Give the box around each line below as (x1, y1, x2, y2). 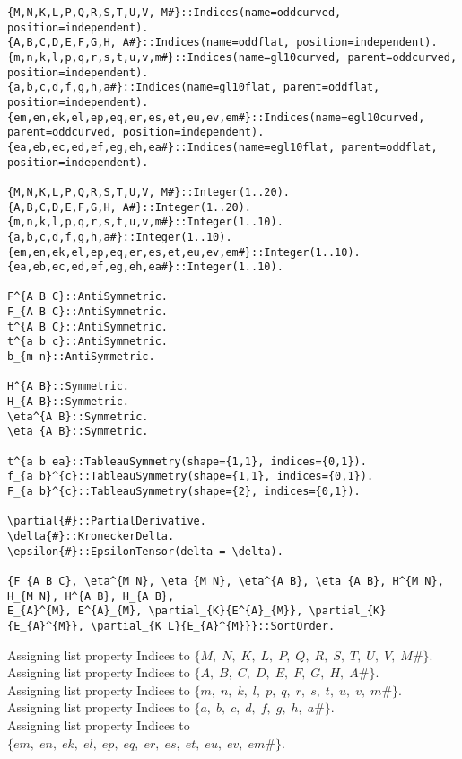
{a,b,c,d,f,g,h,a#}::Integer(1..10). (7, 230, 232, 243)
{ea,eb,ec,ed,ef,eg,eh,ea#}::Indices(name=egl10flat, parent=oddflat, (7, 140, 438, 154)
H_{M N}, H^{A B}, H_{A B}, (7, 589, 175, 603)
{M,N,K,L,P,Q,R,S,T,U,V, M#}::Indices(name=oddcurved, (7, 6, 342, 19)
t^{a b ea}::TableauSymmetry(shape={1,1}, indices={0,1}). (7, 455, 367, 468)
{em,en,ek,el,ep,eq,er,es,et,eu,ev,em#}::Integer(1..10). (7, 245, 361, 259)
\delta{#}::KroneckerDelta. (7, 529, 175, 543)
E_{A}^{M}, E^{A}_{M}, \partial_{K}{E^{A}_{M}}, (7, 605, 303, 618)
